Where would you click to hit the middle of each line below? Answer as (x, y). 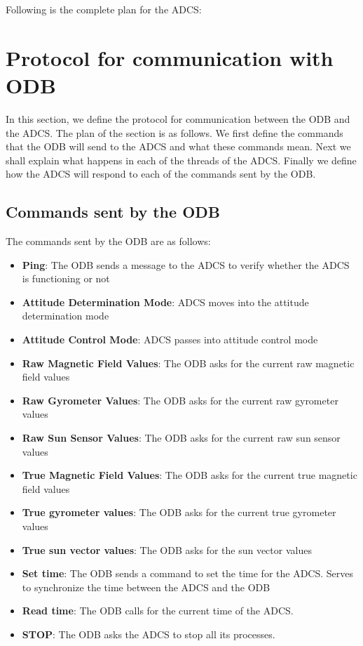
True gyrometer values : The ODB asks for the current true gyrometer (179, 512)
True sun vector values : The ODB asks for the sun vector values (167, 549)
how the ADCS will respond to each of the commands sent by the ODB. (161, 174)
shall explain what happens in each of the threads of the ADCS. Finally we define (181, 160)
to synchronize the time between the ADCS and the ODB (146, 587)
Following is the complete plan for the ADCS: (104, 9)
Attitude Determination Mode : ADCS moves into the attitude (165, 302)
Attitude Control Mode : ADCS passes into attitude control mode (170, 340)
